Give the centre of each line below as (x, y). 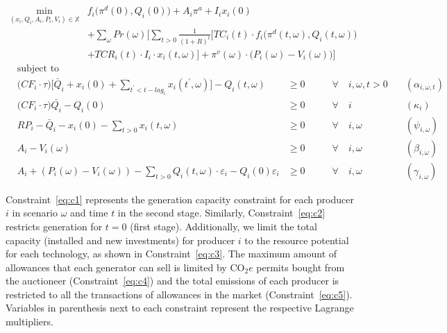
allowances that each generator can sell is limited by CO (125, 267)
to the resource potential (297, 240)
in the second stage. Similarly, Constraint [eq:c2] (221, 213)
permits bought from (301, 267)
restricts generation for (54, 226)
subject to (38, 68)
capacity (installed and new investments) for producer (120, 240)
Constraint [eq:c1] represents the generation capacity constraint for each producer (180, 199)
